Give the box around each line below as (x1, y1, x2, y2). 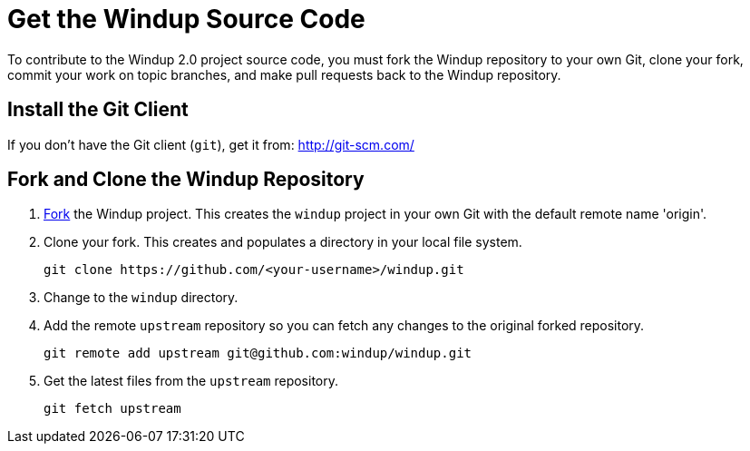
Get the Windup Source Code (7, 4, 365, 34)
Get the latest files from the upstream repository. (44, 373, 339, 389)
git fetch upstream (44, 401, 181, 417)
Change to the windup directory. (44, 289, 239, 306)
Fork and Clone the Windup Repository (7, 168, 365, 191)
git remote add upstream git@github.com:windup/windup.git (44, 346, 472, 361)
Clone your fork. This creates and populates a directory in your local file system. (44, 234, 522, 250)
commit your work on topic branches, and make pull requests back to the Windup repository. (7, 66, 561, 83)
